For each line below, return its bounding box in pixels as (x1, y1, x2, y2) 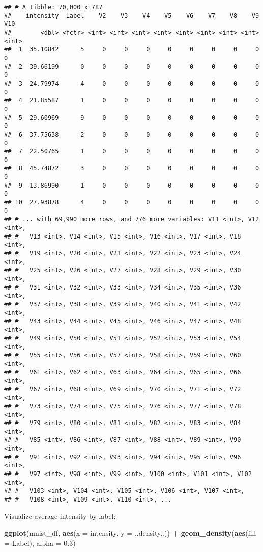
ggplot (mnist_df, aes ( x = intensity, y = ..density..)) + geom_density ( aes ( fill (4, 528, 256, 538)
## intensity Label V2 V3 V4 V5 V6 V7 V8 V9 (4, 12, 259, 19)
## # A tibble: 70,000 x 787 (4, 4, 103, 11)
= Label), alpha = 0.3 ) (4, 537, 76, 548)
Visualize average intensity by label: (4, 510, 116, 521)
